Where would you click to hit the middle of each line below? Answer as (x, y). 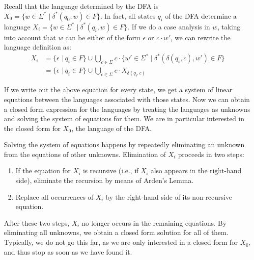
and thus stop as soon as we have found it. (68, 251)
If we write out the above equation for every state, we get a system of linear (118, 90)
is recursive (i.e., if (111, 170)
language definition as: (38, 47)
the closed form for (32, 128)
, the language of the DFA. (112, 128)
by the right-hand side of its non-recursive (169, 196)
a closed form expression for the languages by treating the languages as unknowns (127, 109)
